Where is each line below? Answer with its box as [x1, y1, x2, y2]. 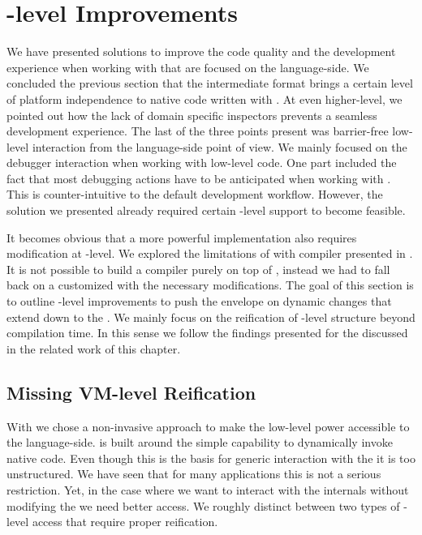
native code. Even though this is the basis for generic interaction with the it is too [6, 449, 416, 466]
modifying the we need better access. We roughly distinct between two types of [6, 497, 400, 514]
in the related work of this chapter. [6, 340, 181, 357]
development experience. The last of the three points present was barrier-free [6, 122, 389, 139]
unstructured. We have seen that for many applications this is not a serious [6, 465, 381, 482]
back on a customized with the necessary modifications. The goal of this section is [6, 276, 414, 293]
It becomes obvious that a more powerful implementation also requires [6, 229, 357, 246]
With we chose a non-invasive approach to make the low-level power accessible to [6, 417, 410, 434]
